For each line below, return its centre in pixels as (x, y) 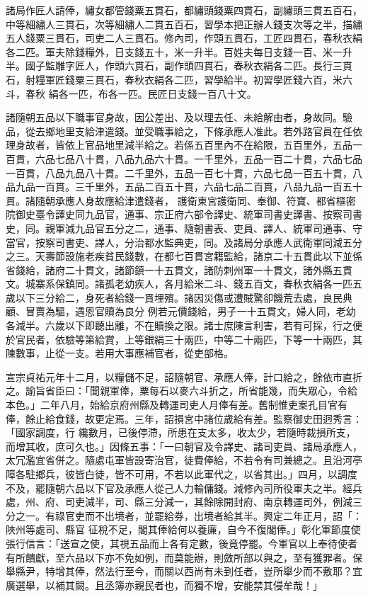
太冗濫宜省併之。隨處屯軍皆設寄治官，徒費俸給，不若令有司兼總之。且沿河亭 (184, 460)
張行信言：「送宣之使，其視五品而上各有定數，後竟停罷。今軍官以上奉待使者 (182, 543)
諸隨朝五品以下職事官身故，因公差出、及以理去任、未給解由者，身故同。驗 (179, 117)
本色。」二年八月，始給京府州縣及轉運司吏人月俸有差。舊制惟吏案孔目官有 (177, 405)
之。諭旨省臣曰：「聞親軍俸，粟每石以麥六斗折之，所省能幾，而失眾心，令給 (182, 391)
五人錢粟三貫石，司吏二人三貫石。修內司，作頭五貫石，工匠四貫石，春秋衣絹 (184, 38)
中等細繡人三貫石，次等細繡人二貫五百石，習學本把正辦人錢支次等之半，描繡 (184, 24)
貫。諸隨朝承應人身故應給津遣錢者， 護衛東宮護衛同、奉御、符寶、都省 (171, 200)
